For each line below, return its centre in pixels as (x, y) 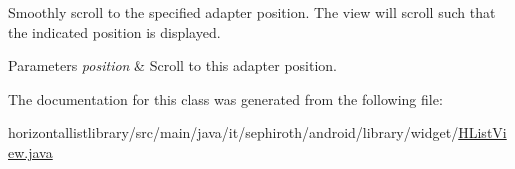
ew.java (30, 151)
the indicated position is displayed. (114, 31)
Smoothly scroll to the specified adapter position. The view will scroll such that (252, 12)
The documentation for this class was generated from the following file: (225, 98)
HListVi (482, 132)
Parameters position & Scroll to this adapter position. (172, 65)
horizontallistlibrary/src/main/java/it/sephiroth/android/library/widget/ (233, 132)
